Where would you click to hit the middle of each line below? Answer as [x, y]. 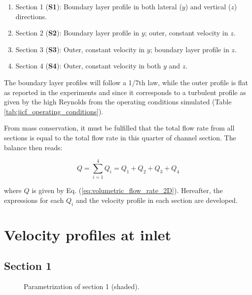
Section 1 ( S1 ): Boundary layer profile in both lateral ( [99, 6]
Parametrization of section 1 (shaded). [82, 286]
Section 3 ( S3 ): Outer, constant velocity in [80, 49]
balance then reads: [33, 147]
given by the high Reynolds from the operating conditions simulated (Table [118, 102]
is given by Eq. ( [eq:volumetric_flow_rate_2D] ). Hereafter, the [127, 190]
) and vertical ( [208, 6]
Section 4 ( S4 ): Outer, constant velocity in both [88, 66]
